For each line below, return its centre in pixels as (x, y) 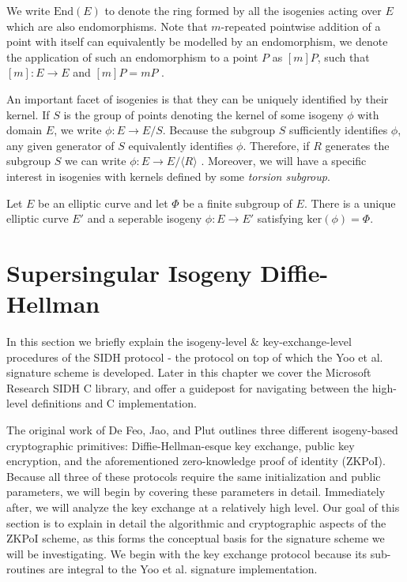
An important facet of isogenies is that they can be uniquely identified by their (198, 98)
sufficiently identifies (338, 130)
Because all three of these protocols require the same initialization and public (194, 476)
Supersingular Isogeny (129, 272)
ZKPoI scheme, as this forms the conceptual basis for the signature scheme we (196, 538)
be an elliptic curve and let (103, 203)
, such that (343, 56)
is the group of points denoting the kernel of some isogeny (203, 114)
